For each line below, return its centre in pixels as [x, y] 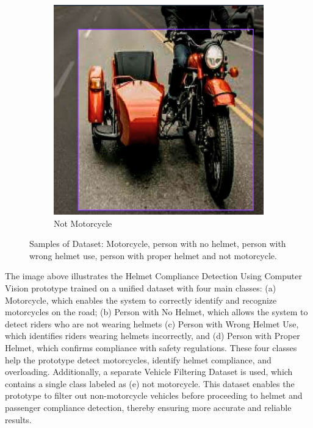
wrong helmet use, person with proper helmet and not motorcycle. [153, 255]
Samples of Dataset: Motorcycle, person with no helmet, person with [158, 244]
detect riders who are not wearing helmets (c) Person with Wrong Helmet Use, [152, 323]
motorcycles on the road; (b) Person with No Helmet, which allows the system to [156, 312]
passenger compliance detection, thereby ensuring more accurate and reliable [148, 407]
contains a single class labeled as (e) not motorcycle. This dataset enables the [150, 383]
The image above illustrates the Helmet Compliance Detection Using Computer [153, 276]
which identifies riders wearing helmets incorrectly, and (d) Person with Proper [153, 336]
